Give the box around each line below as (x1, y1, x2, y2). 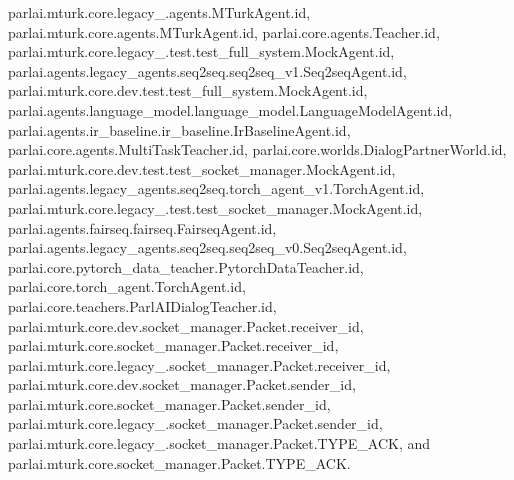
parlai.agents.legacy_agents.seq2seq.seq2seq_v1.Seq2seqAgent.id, (8, 60, 407, 81)
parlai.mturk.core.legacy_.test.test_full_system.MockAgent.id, (8, 41, 395, 62)
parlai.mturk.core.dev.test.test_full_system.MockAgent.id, (8, 80, 368, 101)
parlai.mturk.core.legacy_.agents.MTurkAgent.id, (8, 2, 311, 22)
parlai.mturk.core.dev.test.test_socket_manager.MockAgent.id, (8, 158, 396, 179)
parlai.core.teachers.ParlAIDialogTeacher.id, (8, 295, 277, 316)
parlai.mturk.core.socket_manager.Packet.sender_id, (8, 393, 331, 414)
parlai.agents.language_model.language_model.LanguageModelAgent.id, (8, 99, 453, 120)
